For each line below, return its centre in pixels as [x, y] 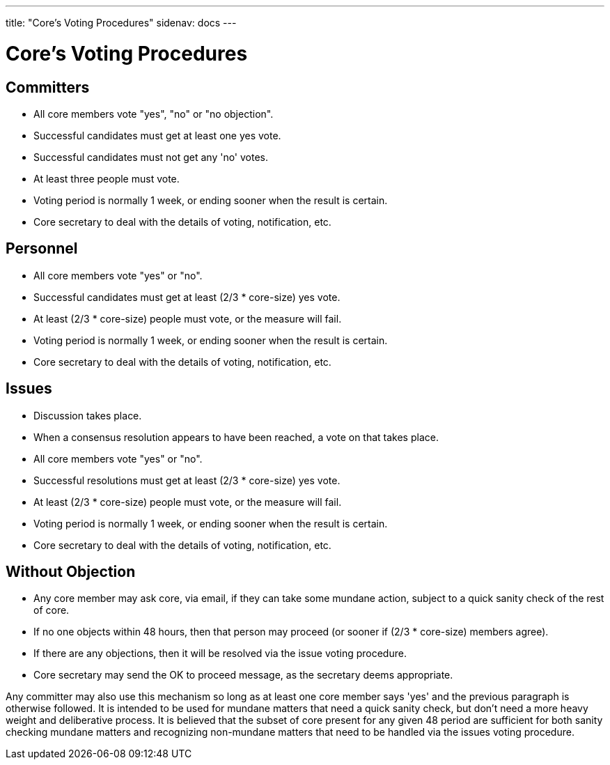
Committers [48, 87]
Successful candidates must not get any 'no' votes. [151, 157]
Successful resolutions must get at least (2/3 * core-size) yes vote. [187, 480]
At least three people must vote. [107, 178]
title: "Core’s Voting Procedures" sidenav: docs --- [121, 23]
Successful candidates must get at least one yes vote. [157, 135]
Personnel [42, 249]
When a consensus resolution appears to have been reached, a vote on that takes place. [236, 437]
